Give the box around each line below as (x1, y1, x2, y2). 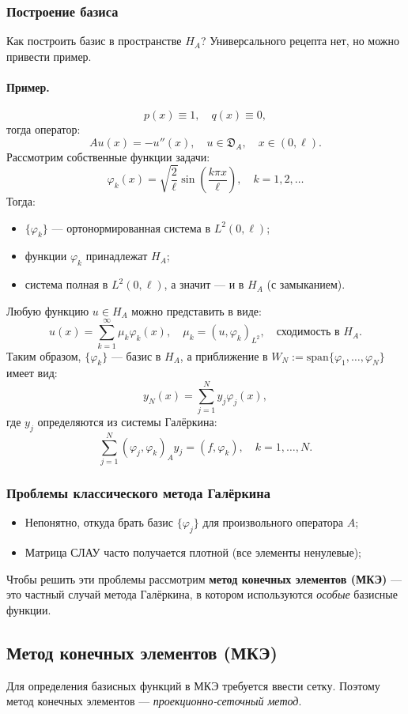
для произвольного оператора (202, 514, 344, 531)
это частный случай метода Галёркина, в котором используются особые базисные (6, 586, 398, 603)
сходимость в (276, 327, 340, 338)
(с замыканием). (266, 276, 346, 293)
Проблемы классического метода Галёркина (6, 482, 270, 502)
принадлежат (85, 247, 148, 264)
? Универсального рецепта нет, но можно (200, 32, 400, 49)
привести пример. (6, 47, 92, 64)
